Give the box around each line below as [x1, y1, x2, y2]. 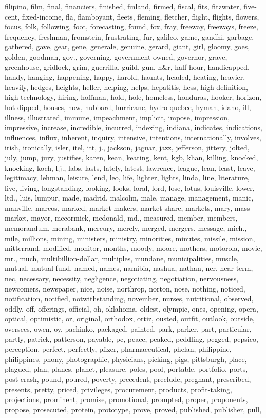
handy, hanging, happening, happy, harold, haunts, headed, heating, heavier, [5, 71, 245, 82]
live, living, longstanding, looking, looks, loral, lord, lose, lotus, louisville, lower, [5, 182, 255, 193]
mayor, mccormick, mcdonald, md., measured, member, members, [31, 212, 238, 223]
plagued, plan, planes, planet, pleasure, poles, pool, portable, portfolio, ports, [5, 364, 248, 374]
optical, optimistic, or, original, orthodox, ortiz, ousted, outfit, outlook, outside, [5, 313, 255, 324]
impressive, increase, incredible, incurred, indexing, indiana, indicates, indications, [5, 122, 262, 133]
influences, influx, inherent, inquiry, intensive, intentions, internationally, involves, [5, 132, 261, 142]
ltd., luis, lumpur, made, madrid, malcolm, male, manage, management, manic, [5, 192, 254, 203]
